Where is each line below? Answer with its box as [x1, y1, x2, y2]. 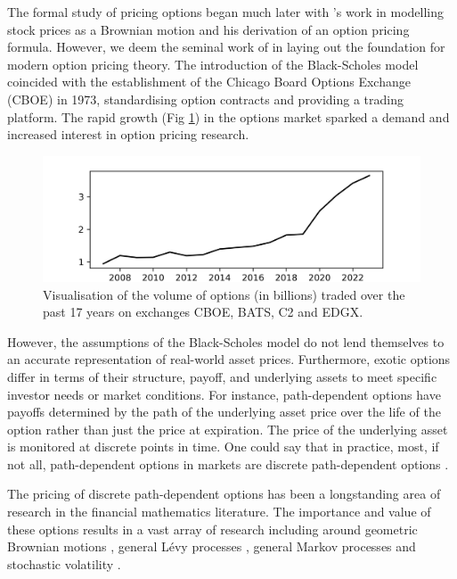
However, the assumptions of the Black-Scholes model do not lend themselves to [7, 332, 445, 351]
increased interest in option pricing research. [7, 125, 249, 144]
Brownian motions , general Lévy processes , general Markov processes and [7, 537, 416, 556]
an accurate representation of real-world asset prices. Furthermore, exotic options [7, 350, 451, 368]
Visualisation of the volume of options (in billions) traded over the [43, 285, 405, 303]
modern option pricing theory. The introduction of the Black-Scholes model [7, 54, 419, 73]
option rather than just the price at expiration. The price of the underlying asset [7, 419, 448, 438]
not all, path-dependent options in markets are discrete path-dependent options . [7, 454, 449, 473]
